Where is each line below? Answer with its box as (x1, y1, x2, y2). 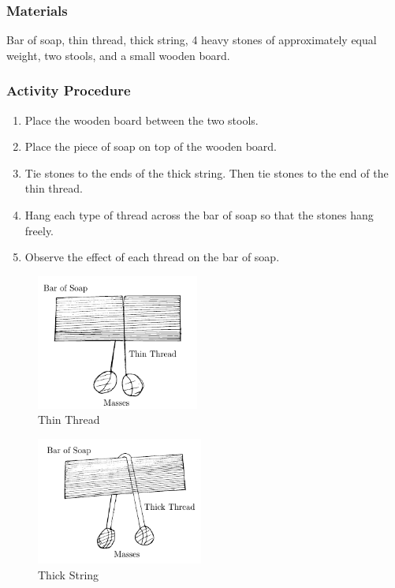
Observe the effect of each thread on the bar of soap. (24, 249, 280, 265)
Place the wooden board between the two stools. (24, 111, 259, 128)
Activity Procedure (6, 81, 131, 100)
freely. (24, 222, 54, 238)
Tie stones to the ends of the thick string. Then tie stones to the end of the (24, 164, 389, 181)
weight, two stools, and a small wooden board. (6, 47, 230, 63)
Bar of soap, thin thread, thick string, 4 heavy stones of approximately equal (6, 32, 377, 48)
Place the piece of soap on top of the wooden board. (24, 138, 277, 155)
